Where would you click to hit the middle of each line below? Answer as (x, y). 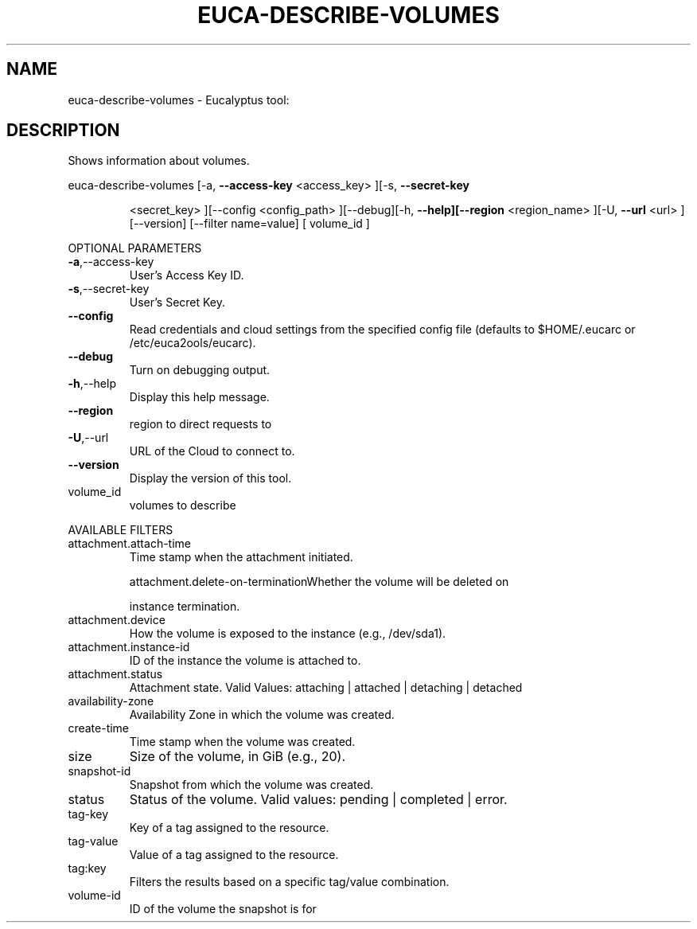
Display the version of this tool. (210, 478)
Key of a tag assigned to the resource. (229, 828)
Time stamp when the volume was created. (242, 742)
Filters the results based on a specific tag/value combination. (289, 882)
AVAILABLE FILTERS (121, 530)
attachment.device (117, 620)
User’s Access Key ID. (187, 275)
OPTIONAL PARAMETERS (135, 248)
